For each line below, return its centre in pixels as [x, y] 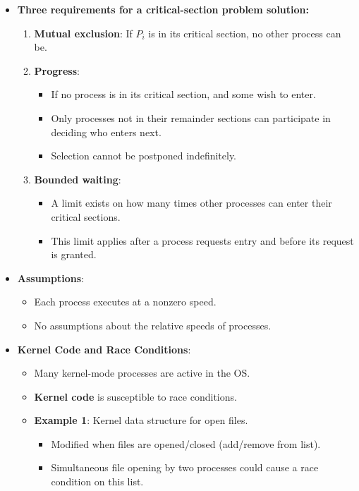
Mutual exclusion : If [83, 33]
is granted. [74, 254]
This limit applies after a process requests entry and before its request [202, 240]
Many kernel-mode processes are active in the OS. [142, 373]
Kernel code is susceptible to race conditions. [135, 396]
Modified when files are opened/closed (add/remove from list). [186, 443]
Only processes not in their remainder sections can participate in [191, 117]
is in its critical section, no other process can [245, 33]
